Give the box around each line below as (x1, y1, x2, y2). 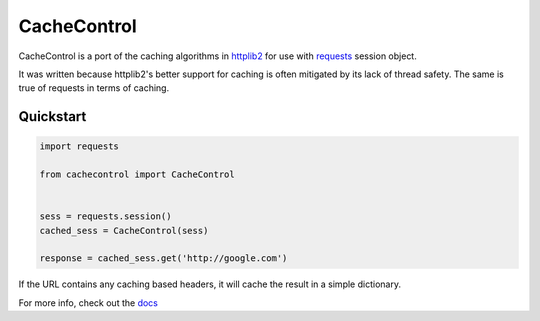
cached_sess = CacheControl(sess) (39, 225, 209, 236)
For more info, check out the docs (18, 296, 159, 309)
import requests (39, 141, 120, 152)
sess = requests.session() (39, 211, 172, 222)
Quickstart (18, 108, 87, 125)
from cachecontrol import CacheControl (39, 169, 235, 180)
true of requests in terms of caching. (18, 82, 170, 94)
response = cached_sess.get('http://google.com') (39, 253, 288, 264)
